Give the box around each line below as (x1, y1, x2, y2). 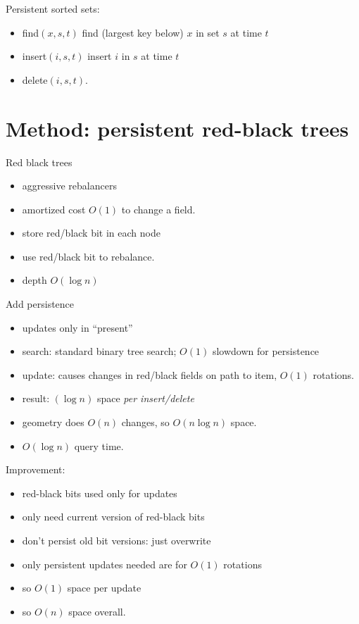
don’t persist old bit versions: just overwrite (22, 533, 211, 547)
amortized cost (22, 201, 86, 216)
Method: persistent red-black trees (6, 113, 349, 142)
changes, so (121, 415, 170, 430)
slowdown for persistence (212, 344, 320, 358)
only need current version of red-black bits (22, 509, 205, 524)
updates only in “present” (22, 320, 133, 335)
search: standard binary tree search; (22, 344, 177, 358)
